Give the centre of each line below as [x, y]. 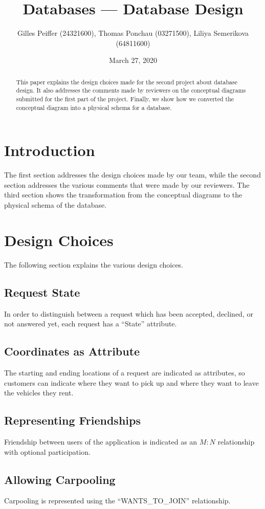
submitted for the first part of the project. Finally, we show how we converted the [125, 99]
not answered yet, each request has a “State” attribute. [91, 324]
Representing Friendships [72, 420]
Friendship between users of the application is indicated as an [101, 441]
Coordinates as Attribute [72, 351]
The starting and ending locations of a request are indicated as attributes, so [125, 372]
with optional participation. [47, 451]
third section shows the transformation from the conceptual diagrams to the [123, 195]
